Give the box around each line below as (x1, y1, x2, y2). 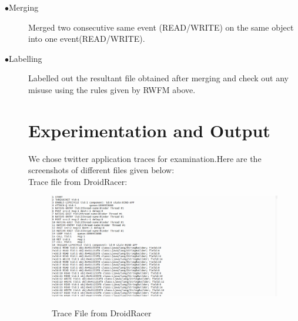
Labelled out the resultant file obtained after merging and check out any (28, 72, 289, 84)
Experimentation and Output (28, 118, 270, 142)
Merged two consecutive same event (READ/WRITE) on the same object (28, 21, 294, 33)
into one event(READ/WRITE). (28, 32, 145, 45)
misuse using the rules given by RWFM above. (28, 83, 196, 95)
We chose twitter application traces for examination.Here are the (28, 152, 262, 164)
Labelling (9, 52, 42, 64)
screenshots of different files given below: (28, 164, 175, 176)
